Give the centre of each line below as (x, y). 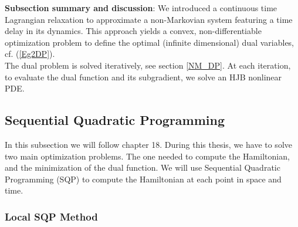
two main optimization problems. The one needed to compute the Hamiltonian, (147, 156)
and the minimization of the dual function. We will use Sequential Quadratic (143, 167)
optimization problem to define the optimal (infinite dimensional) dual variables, (150, 42)
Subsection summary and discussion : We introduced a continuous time (141, 8)
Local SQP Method (51, 216)
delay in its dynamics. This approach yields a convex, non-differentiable (133, 31)
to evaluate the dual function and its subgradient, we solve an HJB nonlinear (143, 77)
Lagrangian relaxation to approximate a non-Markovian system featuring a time (149, 19)
